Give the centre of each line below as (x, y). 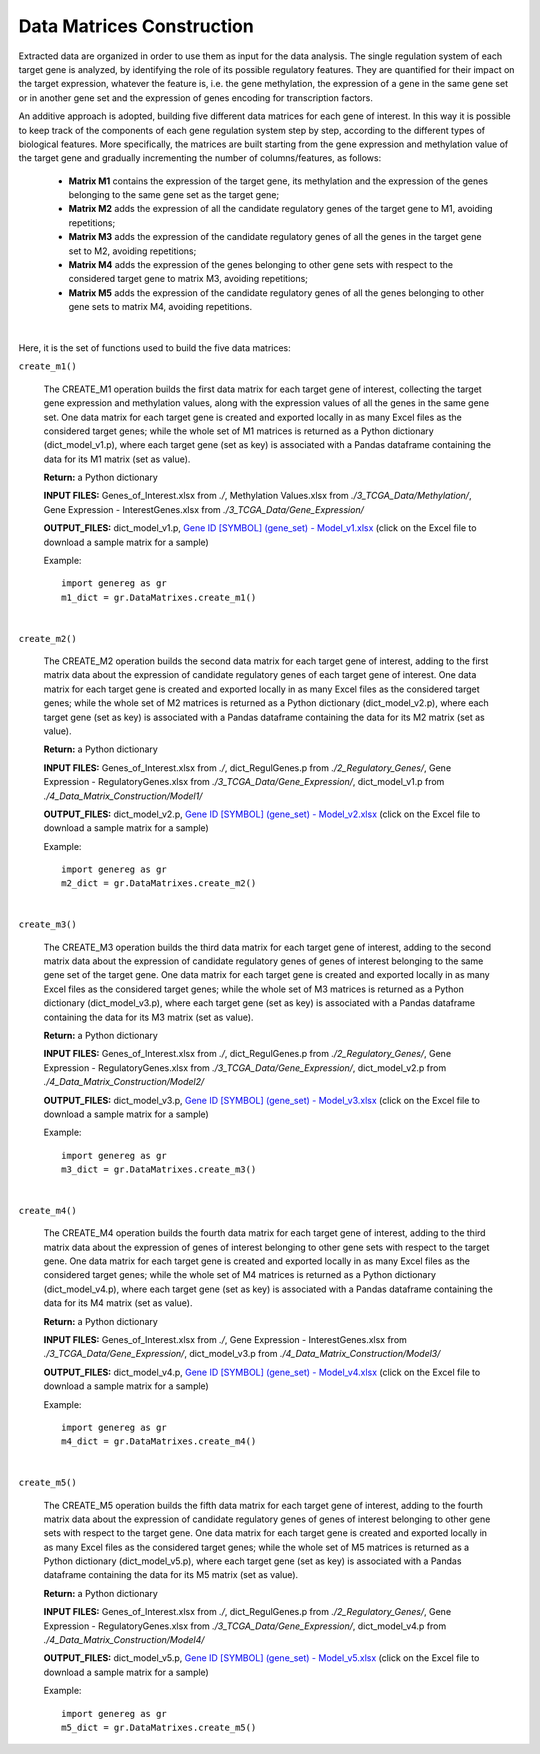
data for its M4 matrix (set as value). (118, 1303)
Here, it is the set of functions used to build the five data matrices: (155, 347)
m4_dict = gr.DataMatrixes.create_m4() (159, 1441)
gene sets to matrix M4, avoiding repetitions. (160, 307)
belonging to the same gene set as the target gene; (174, 195)
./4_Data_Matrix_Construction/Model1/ (123, 796)
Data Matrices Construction (136, 26)
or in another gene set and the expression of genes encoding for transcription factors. (196, 97)
